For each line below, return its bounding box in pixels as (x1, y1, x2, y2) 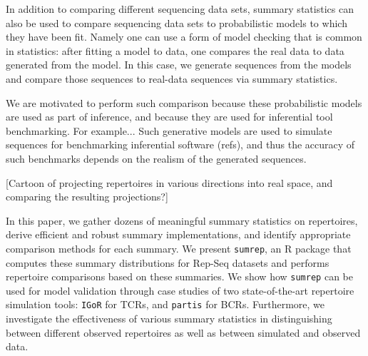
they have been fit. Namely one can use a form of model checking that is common (6, 29, 362, 44)
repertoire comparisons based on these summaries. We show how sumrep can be (6, 269, 353, 284)
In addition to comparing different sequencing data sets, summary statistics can (6, 1, 354, 16)
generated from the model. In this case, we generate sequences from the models (6, 57, 352, 72)
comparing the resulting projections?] (6, 189, 168, 204)
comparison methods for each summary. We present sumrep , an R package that (6, 240, 352, 255)
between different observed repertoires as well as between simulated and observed (6, 325, 361, 340)
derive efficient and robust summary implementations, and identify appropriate (6, 227, 351, 242)
